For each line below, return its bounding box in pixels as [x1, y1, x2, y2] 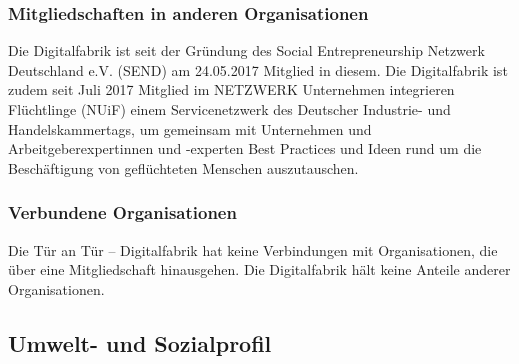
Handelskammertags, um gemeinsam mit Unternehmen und [8, 118, 372, 139]
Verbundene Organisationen [8, 200, 237, 225]
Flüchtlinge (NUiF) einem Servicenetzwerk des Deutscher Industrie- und [8, 99, 451, 119]
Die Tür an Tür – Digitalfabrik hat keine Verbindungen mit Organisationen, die [8, 239, 498, 260]
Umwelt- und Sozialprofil [8, 327, 272, 358]
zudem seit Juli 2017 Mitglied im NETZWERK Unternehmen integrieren [8, 79, 455, 100]
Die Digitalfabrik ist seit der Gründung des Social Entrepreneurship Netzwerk [8, 40, 485, 61]
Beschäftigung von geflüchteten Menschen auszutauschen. [8, 157, 359, 178]
